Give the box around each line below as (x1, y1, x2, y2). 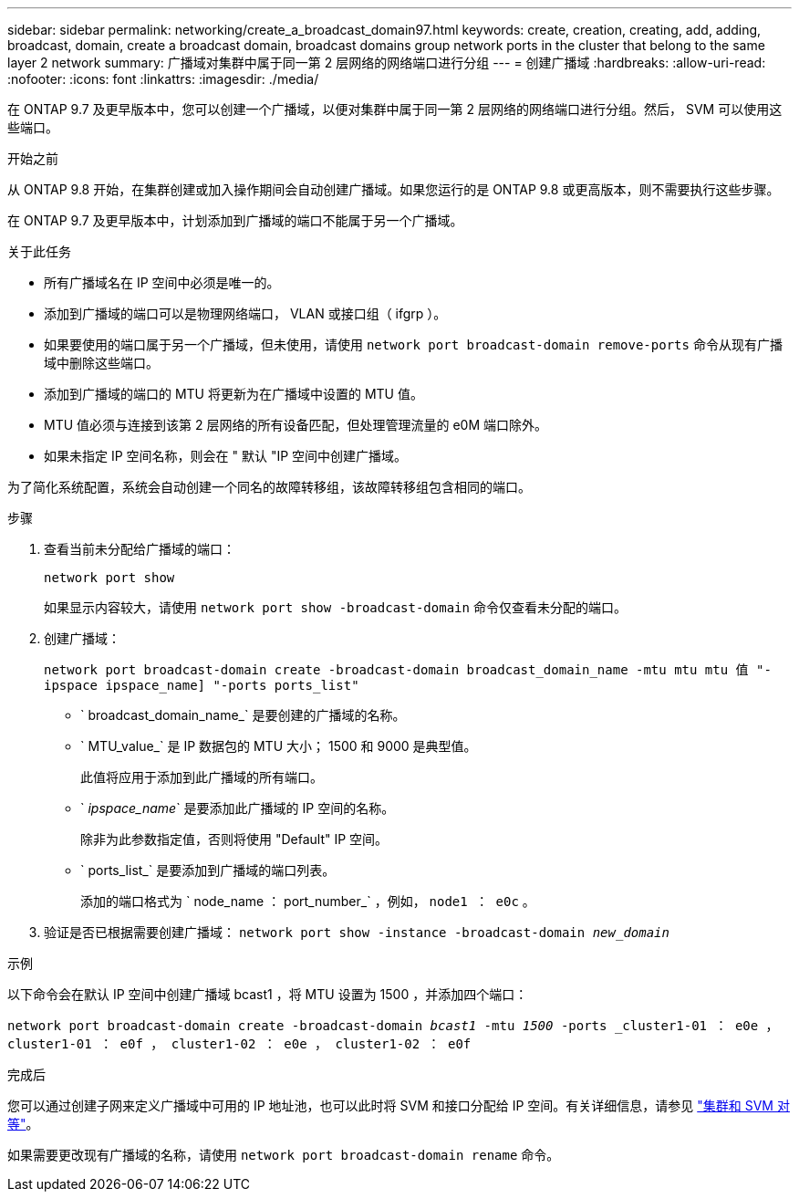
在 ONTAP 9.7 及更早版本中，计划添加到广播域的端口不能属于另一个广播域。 (7, 213, 463, 228)
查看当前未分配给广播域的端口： (44, 541, 235, 557)
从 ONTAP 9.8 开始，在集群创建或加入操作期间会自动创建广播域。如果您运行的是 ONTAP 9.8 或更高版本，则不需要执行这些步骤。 (7, 182, 780, 197)
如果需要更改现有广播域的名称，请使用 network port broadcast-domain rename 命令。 (7, 1147, 560, 1163)
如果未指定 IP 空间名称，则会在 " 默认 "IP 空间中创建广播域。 (44, 448, 408, 464)
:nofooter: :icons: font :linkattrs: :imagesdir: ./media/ (7, 71, 319, 87)
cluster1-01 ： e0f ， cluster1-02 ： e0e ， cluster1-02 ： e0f (7, 1037, 472, 1051)
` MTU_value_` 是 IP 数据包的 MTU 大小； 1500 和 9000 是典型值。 (80, 738, 477, 754)
